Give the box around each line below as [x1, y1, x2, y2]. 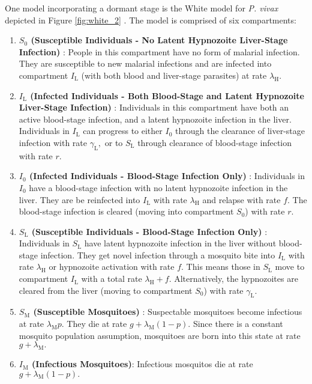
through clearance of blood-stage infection [137, 136, 292, 148]
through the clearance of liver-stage [175, 124, 305, 137]
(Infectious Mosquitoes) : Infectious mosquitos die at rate [32, 358, 253, 370]
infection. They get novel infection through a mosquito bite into [40, 248, 275, 261]
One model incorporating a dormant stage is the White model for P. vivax [5, 2, 278, 14]
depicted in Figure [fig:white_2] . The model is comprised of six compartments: [5, 13, 296, 26]
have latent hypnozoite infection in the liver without [84, 237, 277, 249]
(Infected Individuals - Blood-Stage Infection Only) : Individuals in [29, 169, 305, 182]
